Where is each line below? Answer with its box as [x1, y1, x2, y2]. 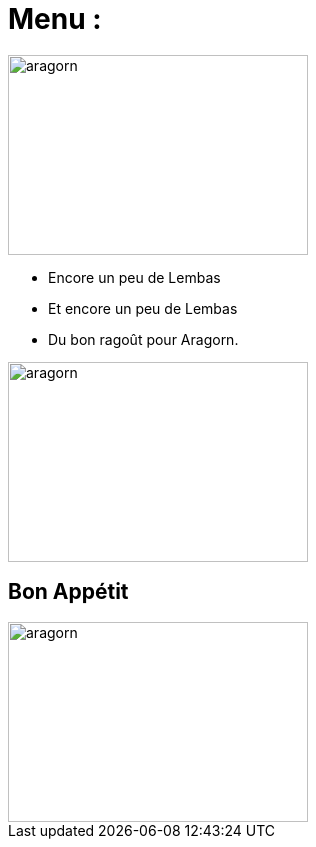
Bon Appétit [8, 579, 129, 605]
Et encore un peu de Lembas [48, 299, 238, 317]
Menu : [8, 2, 102, 36]
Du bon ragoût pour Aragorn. [48, 330, 239, 348]
